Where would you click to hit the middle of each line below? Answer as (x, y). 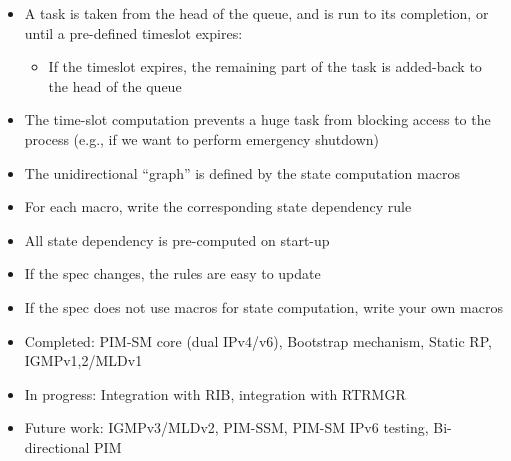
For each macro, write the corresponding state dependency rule (218, 206)
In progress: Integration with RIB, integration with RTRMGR (215, 393)
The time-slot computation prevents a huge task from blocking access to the (257, 119)
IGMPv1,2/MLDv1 (83, 360)
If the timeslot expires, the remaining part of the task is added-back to (265, 66)
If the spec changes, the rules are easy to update (172, 273)
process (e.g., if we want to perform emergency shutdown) (202, 138)
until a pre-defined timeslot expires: (133, 32)
